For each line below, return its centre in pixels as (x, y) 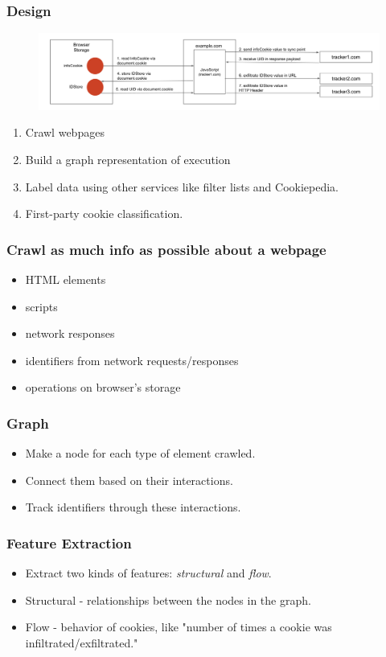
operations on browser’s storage (103, 387)
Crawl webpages (65, 132)
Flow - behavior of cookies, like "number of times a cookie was (179, 627)
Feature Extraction (69, 542)
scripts (41, 306)
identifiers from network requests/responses (132, 360)
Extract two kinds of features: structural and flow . (148, 573)
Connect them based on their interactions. (129, 480)
